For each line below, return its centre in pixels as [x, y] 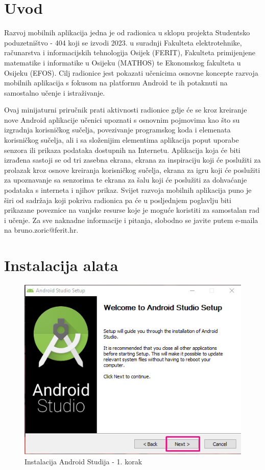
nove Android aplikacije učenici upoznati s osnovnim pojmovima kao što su [122, 119]
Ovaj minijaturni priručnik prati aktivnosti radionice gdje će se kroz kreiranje [126, 110]
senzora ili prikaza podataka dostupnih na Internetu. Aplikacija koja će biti [122, 150]
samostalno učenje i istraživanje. [55, 92]
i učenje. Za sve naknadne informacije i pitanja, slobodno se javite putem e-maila [131, 220]
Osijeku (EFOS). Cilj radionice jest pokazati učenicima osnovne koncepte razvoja [131, 72]
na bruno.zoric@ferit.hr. [41, 230]
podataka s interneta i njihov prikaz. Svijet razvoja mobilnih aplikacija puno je [128, 190]
